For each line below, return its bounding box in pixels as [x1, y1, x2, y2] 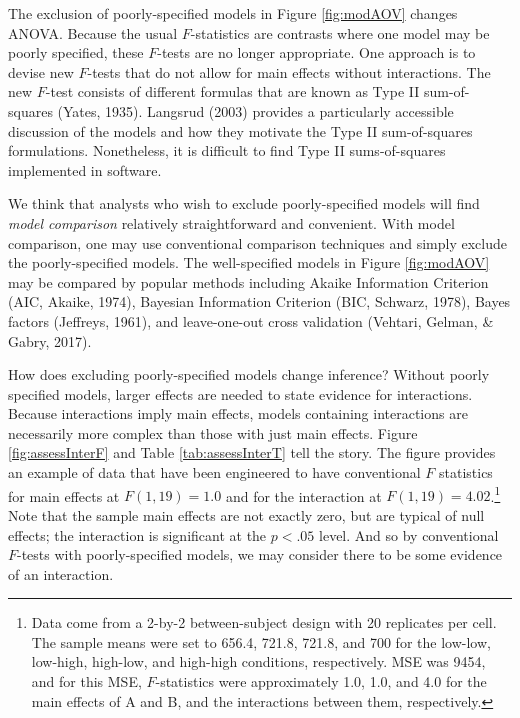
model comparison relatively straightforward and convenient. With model [8, 212, 455, 233]
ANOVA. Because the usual [8, 22, 178, 43]
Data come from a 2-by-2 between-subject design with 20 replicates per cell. [31, 612, 497, 633]
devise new [8, 61, 74, 82]
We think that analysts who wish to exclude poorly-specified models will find [8, 193, 480, 214]
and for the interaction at [225, 485, 382, 506]
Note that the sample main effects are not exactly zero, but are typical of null [8, 504, 485, 525]
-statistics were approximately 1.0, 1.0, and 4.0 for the [155, 671, 487, 692]
